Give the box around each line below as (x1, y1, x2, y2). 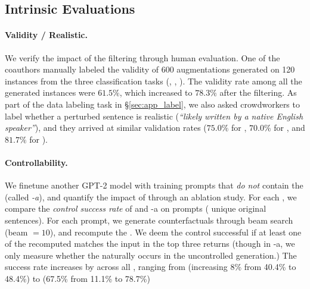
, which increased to (119, 86, 193, 99)
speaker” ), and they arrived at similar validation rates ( (5, 121, 207, 134)
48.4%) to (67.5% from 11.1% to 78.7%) (5, 272, 150, 284)
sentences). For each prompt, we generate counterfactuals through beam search (5, 213, 293, 226)
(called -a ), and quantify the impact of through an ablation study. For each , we (5, 190, 297, 203)
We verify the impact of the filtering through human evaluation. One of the (5, 51, 280, 64)
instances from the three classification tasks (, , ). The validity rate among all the (5, 74, 302, 87)
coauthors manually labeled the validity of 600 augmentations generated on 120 (5, 63, 295, 76)
